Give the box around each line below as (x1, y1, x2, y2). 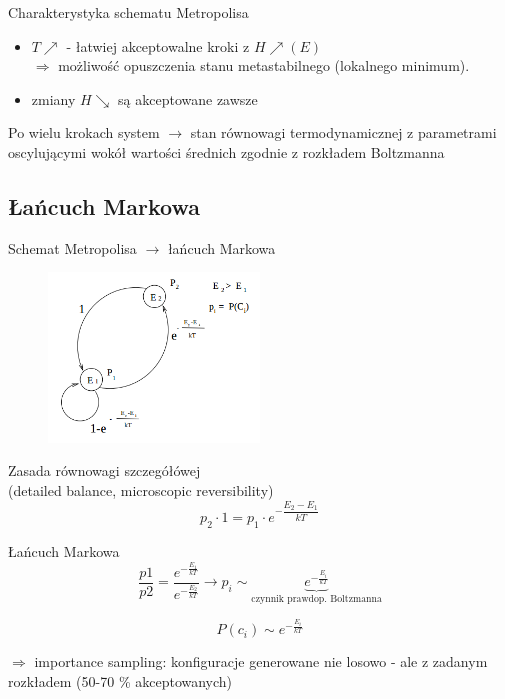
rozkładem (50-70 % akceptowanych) (8, 670, 233, 691)
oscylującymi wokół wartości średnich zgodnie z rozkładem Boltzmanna (8, 141, 445, 162)
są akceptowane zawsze (118, 88, 258, 109)
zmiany (31, 88, 76, 109)
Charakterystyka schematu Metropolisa (8, 2, 249, 22)
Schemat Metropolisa (8, 237, 137, 258)
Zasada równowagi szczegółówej (8, 460, 201, 481)
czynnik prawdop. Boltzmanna (251, 593, 382, 604)
